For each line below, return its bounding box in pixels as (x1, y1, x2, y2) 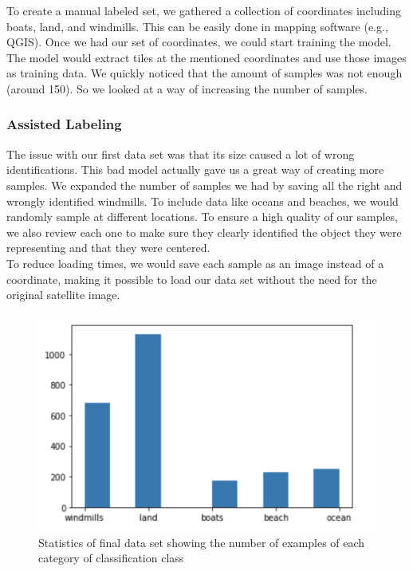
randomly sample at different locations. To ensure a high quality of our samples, (6, 208, 398, 225)
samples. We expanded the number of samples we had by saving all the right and (6, 176, 403, 193)
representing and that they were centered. (6, 239, 210, 256)
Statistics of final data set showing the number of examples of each (38, 534, 365, 550)
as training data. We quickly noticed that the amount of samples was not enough (6, 65, 403, 81)
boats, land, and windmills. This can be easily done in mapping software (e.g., (6, 18, 388, 34)
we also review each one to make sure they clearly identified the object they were (6, 223, 402, 240)
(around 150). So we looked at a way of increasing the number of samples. (6, 80, 368, 96)
